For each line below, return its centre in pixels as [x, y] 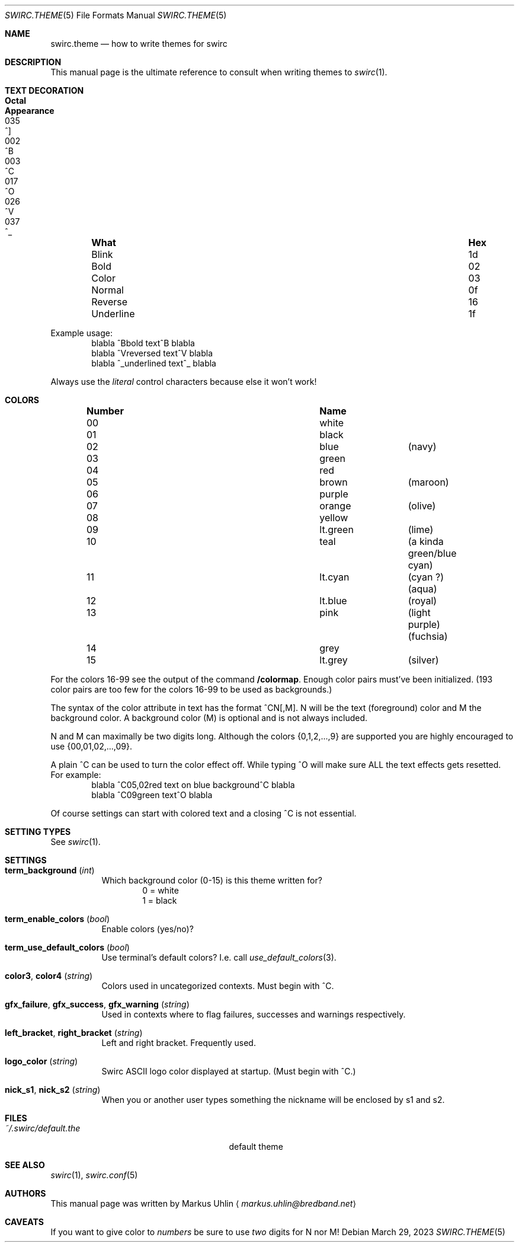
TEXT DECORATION [44, 90]
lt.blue [333, 601]
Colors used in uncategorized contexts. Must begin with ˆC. [218, 986]
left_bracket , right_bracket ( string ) [74, 1033]
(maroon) [428, 482]
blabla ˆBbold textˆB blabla [143, 343]
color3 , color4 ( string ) [49, 976]
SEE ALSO [25, 1165]
